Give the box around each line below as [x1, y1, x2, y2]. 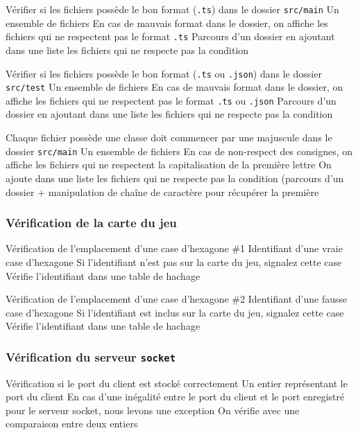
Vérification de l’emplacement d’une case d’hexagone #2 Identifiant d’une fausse [6, 292, 348, 306]
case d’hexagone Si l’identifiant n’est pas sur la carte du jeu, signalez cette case [6, 254, 342, 269]
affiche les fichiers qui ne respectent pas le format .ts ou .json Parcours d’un [6, 93, 336, 107]
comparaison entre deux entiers [6, 416, 138, 431]
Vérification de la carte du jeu [6, 214, 177, 231]
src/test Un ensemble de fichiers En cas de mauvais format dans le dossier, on [6, 80, 343, 94]
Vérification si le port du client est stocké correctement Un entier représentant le [6, 375, 348, 390]
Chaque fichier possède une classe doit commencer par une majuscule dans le [6, 130, 332, 145]
